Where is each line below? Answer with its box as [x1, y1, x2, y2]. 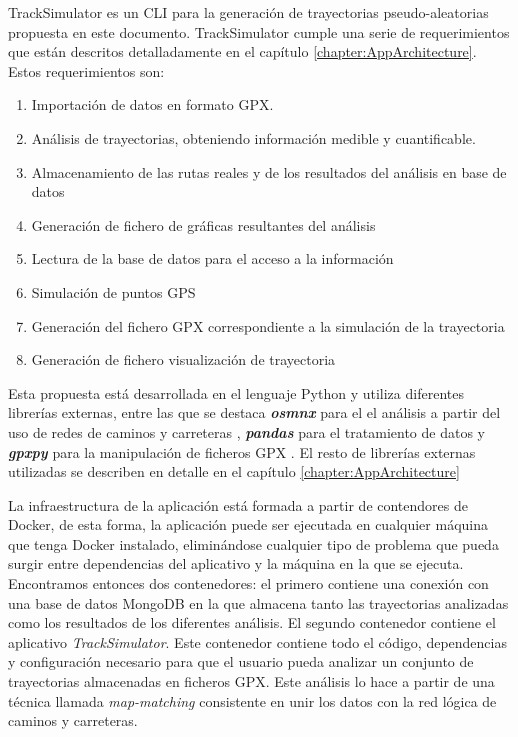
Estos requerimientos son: [8, 60, 165, 81]
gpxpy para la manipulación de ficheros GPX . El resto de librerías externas [8, 441, 476, 462]
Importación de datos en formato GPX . [31, 94, 274, 115]
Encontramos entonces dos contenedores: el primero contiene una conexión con [8, 573, 489, 594]
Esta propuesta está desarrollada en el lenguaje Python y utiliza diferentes [8, 382, 464, 403]
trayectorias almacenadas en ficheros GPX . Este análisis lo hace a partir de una [8, 671, 495, 692]
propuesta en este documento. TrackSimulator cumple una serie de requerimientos [8, 21, 510, 42]
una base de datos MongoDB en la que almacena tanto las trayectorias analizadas [8, 592, 509, 613]
